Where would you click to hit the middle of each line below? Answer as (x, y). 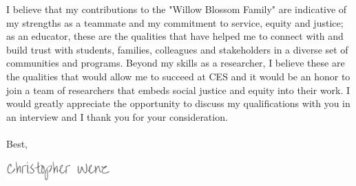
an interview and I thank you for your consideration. (117, 116)
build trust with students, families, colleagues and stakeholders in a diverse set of (177, 49)
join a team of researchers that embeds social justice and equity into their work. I (178, 90)
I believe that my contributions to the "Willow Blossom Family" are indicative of (177, 9)
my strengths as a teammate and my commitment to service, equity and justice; (175, 22)
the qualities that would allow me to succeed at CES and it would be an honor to (178, 76)
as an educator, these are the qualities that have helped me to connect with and (175, 36)
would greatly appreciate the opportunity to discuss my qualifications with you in (178, 103)
